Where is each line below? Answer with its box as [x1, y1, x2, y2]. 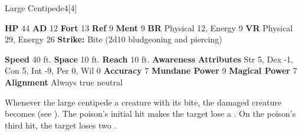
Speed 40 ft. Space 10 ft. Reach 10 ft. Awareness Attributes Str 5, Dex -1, [5, 52, 293, 65]
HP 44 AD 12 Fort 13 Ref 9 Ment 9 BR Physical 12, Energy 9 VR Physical [5, 21, 293, 34]
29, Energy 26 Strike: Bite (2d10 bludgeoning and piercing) [5, 33, 222, 45]
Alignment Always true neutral [5, 75, 123, 88]
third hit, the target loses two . [5, 118, 117, 131]
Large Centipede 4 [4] [5, 2, 77, 14]
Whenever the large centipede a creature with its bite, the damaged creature [5, 96, 281, 108]
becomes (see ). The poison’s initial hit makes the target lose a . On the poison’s [5, 107, 296, 120]
